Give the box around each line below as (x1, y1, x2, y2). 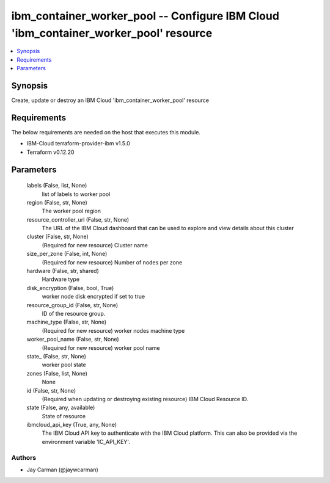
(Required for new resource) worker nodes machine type (42, 327, 185, 334)
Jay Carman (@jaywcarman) (26, 466, 99, 473)
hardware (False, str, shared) (26, 267, 99, 275)
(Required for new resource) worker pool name (42, 344, 160, 351)
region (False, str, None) (26, 198, 88, 206)
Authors (11, 453, 37, 462)
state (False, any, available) (26, 404, 95, 412)
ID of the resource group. (42, 310, 106, 317)
